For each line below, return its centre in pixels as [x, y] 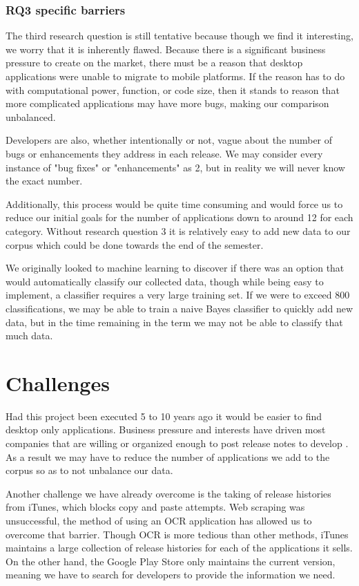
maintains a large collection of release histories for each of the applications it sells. [179, 548]
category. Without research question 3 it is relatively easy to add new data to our [178, 230]
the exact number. [44, 181]
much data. [29, 335]
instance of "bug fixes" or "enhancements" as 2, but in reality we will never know [175, 167]
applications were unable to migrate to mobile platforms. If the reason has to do [175, 76]
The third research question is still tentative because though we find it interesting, [179, 36]
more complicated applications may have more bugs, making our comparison [167, 103]
